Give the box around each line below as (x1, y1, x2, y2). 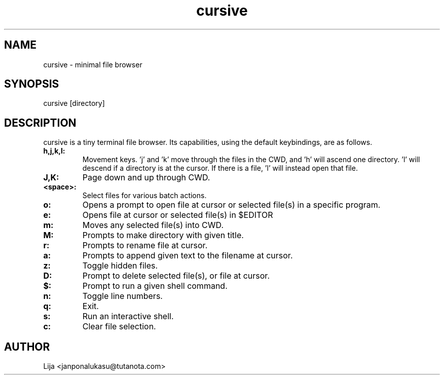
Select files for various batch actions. (82, 191, 207, 200)
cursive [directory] (43, 99, 105, 108)
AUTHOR (4, 340, 50, 353)
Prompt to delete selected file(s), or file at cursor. (82, 271, 270, 281)
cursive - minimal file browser (43, 60, 142, 69)
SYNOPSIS (4, 78, 59, 91)
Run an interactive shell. (82, 311, 174, 322)
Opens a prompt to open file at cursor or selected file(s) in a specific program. (82, 200, 381, 210)
